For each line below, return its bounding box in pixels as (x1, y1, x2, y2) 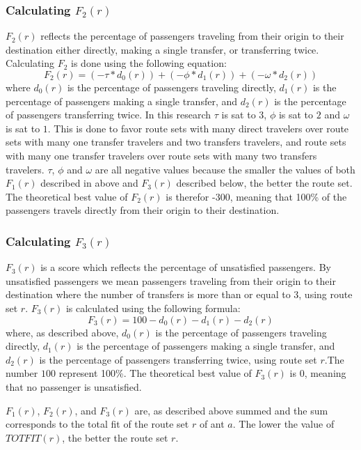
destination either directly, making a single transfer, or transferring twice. (6, 42, 319, 56)
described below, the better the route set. (176, 176, 353, 190)
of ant (199, 417, 225, 431)
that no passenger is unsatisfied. (6, 379, 142, 394)
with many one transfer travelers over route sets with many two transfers (6, 148, 317, 162)
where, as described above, (6, 325, 119, 339)
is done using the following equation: (71, 56, 227, 70)
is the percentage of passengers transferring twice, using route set (39, 352, 317, 366)
